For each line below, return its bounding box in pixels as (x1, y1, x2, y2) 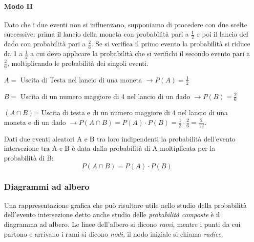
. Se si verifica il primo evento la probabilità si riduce (91, 39, 250, 49)
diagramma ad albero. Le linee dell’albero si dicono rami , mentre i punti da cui (4, 219, 241, 229)
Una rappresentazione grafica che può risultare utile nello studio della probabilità (4, 200, 247, 210)
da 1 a (4, 48, 23, 59)
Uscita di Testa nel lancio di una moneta (20, 74, 142, 84)
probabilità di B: (4, 152, 54, 162)
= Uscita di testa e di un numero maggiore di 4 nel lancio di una (34, 107, 228, 118)
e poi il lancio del (196, 29, 248, 39)
